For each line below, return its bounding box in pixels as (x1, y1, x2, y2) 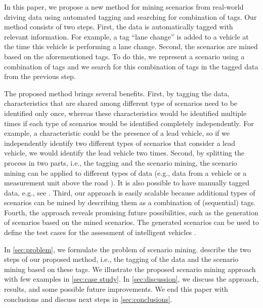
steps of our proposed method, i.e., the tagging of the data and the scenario (4, 254, 239, 264)
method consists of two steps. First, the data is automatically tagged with (4, 21, 233, 32)
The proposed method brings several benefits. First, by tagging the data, (4, 88, 230, 98)
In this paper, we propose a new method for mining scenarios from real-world (4, 2, 244, 12)
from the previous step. (4, 71, 76, 82)
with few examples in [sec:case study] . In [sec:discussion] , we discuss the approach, (4, 274, 259, 284)
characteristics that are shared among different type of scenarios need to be (4, 98, 238, 108)
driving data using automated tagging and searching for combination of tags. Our (4, 11, 257, 22)
